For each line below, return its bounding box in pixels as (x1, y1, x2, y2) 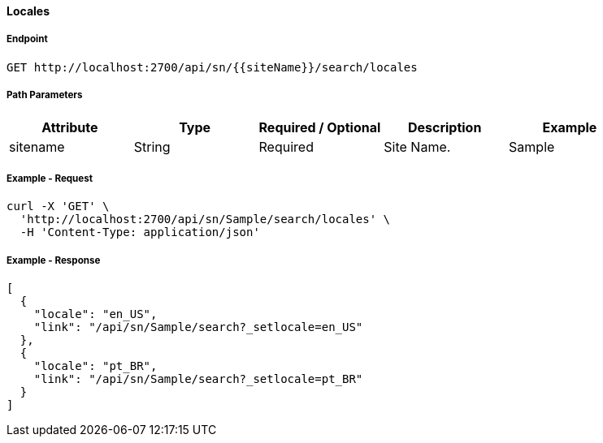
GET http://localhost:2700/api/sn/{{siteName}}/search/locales (7, 60, 418, 74)
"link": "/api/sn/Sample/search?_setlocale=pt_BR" (33, 372, 363, 386)
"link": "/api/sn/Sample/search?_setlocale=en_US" (33, 320, 363, 334)
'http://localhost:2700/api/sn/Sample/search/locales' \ (20, 213, 391, 226)
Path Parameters (7, 89, 83, 101)
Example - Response (7, 254, 101, 266)
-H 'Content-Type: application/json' (20, 226, 260, 239)
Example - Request (7, 172, 93, 184)
